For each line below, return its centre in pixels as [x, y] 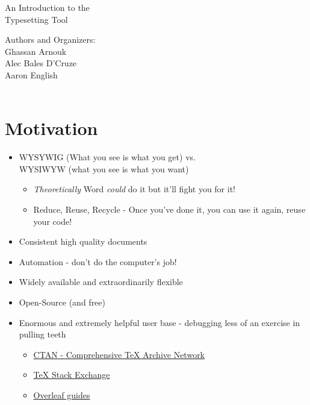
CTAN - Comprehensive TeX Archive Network [119, 354]
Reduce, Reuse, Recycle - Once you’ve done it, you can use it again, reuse [169, 209]
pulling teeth [42, 334]
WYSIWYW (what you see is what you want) [104, 168]
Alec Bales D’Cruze [41, 63]
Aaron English [31, 74]
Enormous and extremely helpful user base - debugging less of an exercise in [160, 322]
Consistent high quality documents [83, 241]
